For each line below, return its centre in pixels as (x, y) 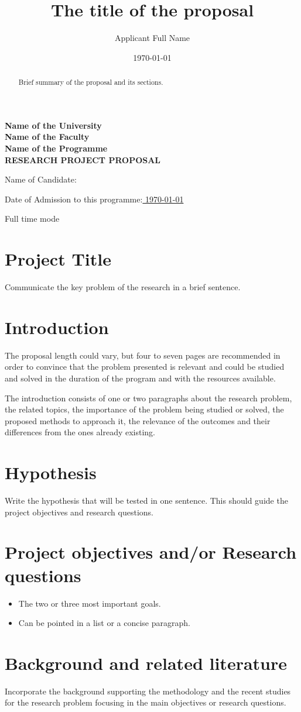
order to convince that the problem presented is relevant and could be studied (145, 367)
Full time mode (32, 219)
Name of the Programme (56, 148)
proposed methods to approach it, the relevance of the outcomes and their (138, 420)
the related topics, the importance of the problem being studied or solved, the (144, 409)
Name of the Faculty (47, 137)
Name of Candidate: (41, 179)
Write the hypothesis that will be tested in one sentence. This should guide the (146, 501)
